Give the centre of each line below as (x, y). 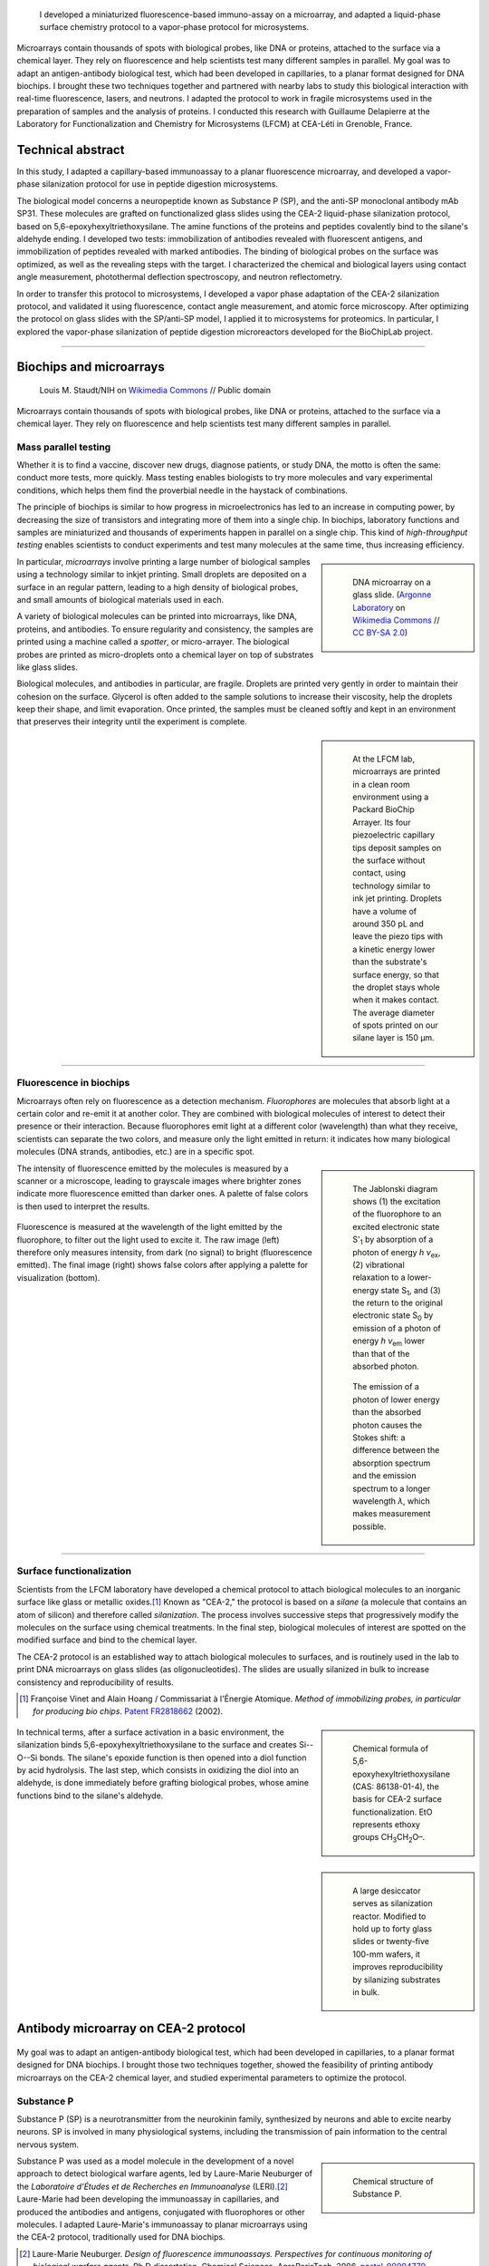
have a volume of (385, 911)
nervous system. (48, 2145)
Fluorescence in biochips (73, 1083)
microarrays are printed (397, 771)
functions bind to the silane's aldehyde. (90, 1796)
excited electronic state (396, 1226)
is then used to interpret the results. (83, 1206)
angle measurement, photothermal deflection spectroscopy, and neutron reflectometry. (180, 277)
